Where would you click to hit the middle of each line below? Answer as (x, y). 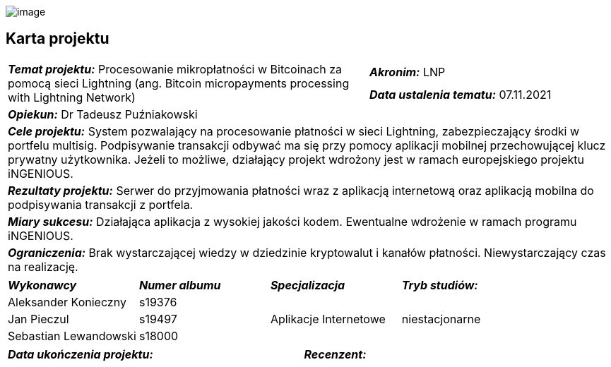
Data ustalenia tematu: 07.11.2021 (461, 94)
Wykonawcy (42, 285)
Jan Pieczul (38, 319)
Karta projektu (58, 39)
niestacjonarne (441, 319)
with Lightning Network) (72, 97)
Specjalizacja (308, 285)
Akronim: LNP (408, 72)
